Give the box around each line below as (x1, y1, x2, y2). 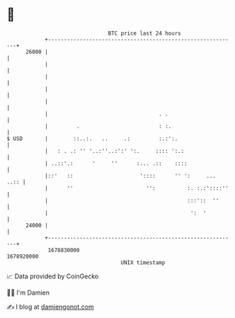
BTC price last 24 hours (108, 30, 181, 37)
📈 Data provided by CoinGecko (6, 272, 99, 280)
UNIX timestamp (120, 259, 166, 266)
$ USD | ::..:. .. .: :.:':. (6, 135, 178, 142)
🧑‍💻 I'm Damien (6, 288, 50, 297)
